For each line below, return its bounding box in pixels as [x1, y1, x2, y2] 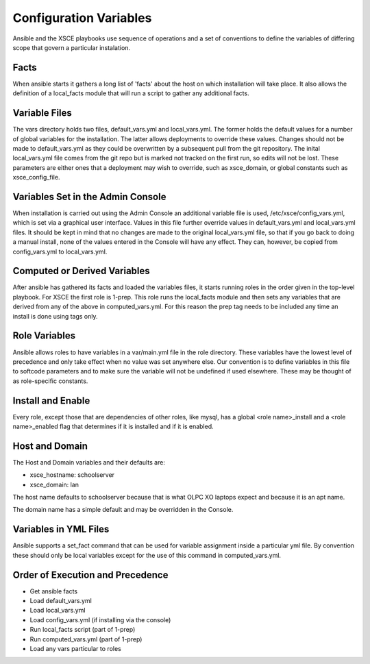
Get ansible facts [29, 587, 78, 595]
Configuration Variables [12, 10, 152, 25]
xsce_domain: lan [29, 480, 79, 489]
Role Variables [12, 330, 75, 342]
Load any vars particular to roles [29, 645, 121, 653]
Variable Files [12, 107, 72, 119]
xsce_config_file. [12, 173, 60, 182]
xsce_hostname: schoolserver [29, 471, 115, 479]
